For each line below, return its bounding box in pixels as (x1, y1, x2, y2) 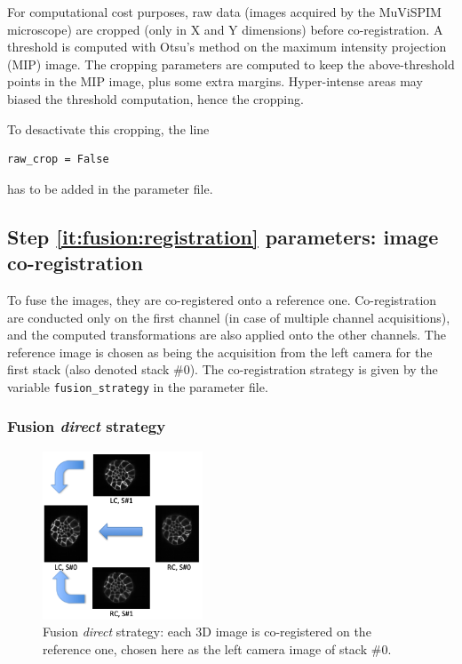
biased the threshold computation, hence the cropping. (7, 89, 304, 108)
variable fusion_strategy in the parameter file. (7, 377, 268, 396)
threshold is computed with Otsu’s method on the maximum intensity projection (7, 37, 447, 56)
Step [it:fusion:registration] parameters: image (7, 222, 439, 250)
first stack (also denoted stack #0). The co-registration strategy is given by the (7, 360, 438, 379)
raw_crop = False (7, 153, 109, 166)
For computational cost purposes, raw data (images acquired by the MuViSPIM (7, 3, 442, 20)
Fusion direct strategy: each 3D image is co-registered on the (43, 622, 371, 641)
